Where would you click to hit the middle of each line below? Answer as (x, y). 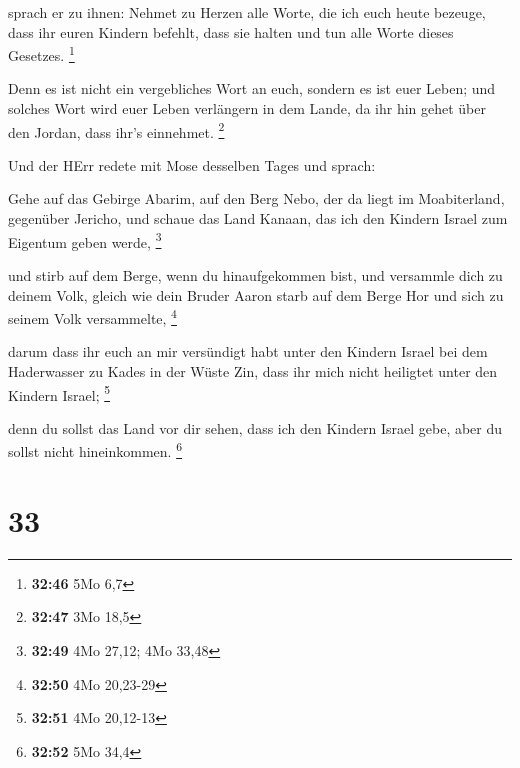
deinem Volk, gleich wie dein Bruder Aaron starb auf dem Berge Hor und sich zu (256, 294)
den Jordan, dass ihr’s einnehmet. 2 (116, 130)
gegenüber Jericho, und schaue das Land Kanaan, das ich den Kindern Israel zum (258, 218)
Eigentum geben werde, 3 (85, 240)
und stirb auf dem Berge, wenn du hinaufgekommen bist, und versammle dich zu (255, 274)
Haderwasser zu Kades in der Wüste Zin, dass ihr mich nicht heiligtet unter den (253, 370)
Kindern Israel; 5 (59, 393)
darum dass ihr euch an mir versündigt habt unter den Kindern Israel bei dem (248, 351)
